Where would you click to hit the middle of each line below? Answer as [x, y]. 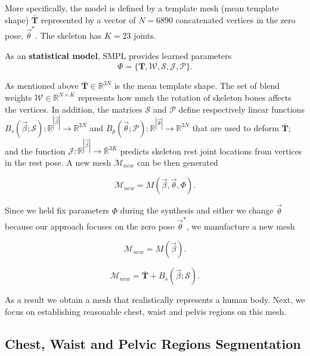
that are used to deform [235, 127]
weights [18, 97]
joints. [145, 35]
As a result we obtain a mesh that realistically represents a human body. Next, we [155, 300]
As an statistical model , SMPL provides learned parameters [118, 55]
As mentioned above [42, 86]
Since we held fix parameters [57, 210]
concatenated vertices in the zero [235, 19]
